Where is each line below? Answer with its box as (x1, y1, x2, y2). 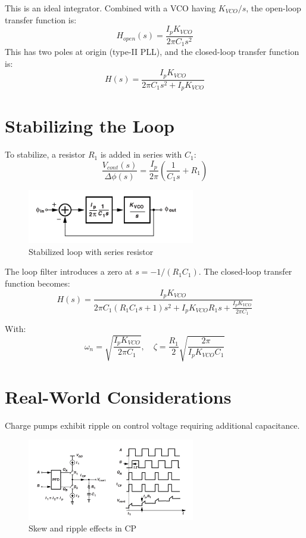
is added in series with (100, 148, 182, 161)
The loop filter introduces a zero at (5, 265, 133, 278)
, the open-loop (246, 2, 301, 14)
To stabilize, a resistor (5, 148, 86, 161)
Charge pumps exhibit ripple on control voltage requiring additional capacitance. (5, 419, 300, 431)
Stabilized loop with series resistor (29, 245, 154, 257)
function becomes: (5, 277, 70, 290)
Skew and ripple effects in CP (29, 522, 137, 534)
